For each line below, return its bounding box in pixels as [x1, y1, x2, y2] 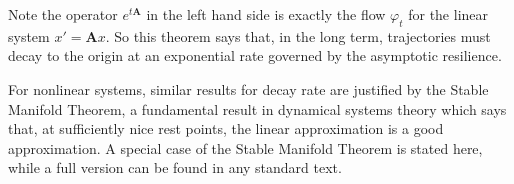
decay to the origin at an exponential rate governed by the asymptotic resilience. [8, 45, 502, 66]
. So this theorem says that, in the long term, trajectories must [105, 25, 491, 46]
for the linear [408, 4, 489, 24]
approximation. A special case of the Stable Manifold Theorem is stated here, [8, 137, 483, 158]
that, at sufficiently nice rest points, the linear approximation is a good [8, 118, 444, 139]
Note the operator [8, 4, 118, 24]
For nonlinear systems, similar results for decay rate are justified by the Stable [8, 78, 489, 99]
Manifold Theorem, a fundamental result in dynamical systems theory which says [8, 98, 507, 119]
